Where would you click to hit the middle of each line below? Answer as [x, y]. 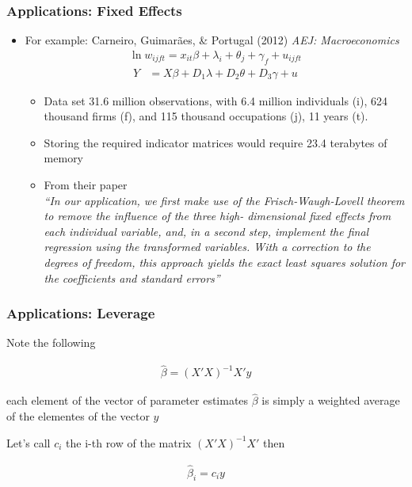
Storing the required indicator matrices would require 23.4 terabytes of [216, 142]
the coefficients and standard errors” [132, 278]
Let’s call [29, 442]
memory [64, 158]
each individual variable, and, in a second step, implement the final [206, 231]
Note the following [51, 342]
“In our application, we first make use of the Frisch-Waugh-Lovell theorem [224, 200]
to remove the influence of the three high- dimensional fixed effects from [217, 216]
